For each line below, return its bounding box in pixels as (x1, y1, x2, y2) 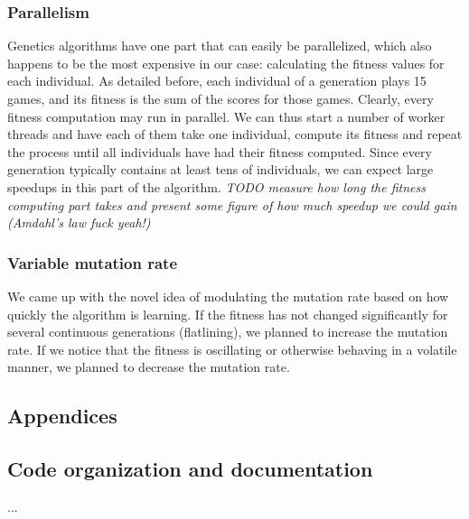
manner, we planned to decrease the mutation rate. (7, 357, 290, 376)
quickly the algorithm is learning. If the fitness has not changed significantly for (7, 304, 448, 323)
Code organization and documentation (7, 455, 373, 483)
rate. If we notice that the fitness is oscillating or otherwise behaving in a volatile (7, 339, 457, 358)
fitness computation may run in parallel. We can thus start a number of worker (7, 107, 446, 125)
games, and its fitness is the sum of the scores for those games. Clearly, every (7, 89, 434, 107)
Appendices (7, 402, 117, 430)
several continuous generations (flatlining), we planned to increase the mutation (7, 322, 448, 341)
